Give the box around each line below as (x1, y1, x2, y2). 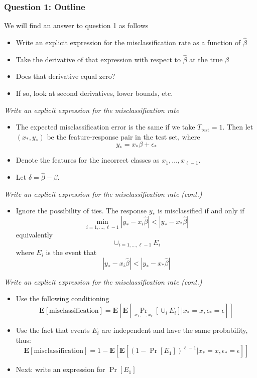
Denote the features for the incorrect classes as (16, 155, 160, 165)
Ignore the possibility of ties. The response (16, 205, 147, 216)
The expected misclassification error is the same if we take (16, 121, 195, 132)
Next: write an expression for (16, 364, 105, 374)
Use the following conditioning (16, 293, 109, 304)
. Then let (222, 121, 253, 132)
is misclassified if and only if (157, 205, 244, 216)
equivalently (16, 229, 53, 240)
